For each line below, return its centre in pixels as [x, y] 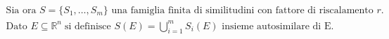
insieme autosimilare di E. [278, 26]
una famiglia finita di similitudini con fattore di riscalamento [242, 11]
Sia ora [21, 11]
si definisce [88, 26]
